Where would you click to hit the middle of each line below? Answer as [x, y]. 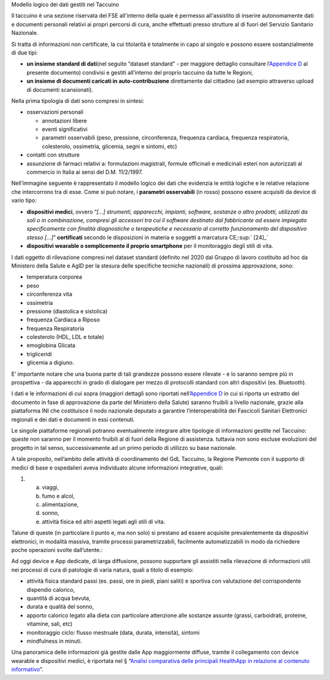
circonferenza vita [50, 294]
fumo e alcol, [58, 496]
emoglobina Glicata [51, 345]
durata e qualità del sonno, [60, 607]
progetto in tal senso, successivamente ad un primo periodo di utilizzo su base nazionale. [124, 447]
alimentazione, [60, 504]
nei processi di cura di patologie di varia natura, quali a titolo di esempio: [102, 570]
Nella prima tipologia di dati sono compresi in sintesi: [78, 100]
